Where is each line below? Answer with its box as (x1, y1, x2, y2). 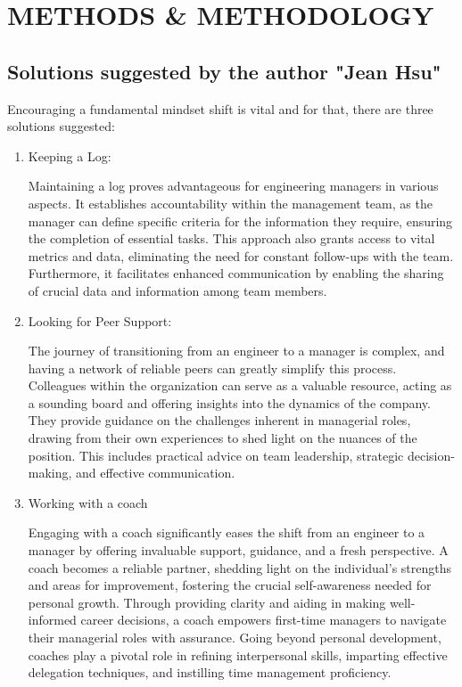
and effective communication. (76, 463, 235, 482)
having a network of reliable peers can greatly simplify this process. (28, 358, 397, 377)
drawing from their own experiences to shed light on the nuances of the (28, 429, 417, 447)
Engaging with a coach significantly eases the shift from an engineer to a (28, 523, 425, 542)
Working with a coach (28, 493, 148, 511)
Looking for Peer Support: (28, 311, 172, 330)
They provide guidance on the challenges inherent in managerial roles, (28, 411, 411, 429)
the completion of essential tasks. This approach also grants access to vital (28, 229, 435, 248)
